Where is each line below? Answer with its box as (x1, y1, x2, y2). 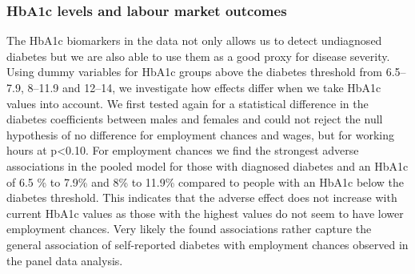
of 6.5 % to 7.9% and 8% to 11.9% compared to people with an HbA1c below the (6, 173, 405, 190)
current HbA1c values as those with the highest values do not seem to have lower (6, 204, 404, 221)
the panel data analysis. (6, 252, 123, 268)
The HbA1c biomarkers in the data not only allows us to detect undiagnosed (6, 32, 382, 49)
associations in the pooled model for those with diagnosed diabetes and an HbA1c (6, 157, 409, 174)
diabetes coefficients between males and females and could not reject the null (6, 111, 383, 127)
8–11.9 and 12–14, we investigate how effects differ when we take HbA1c (27, 79, 381, 95)
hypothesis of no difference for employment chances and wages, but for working (6, 126, 394, 143)
